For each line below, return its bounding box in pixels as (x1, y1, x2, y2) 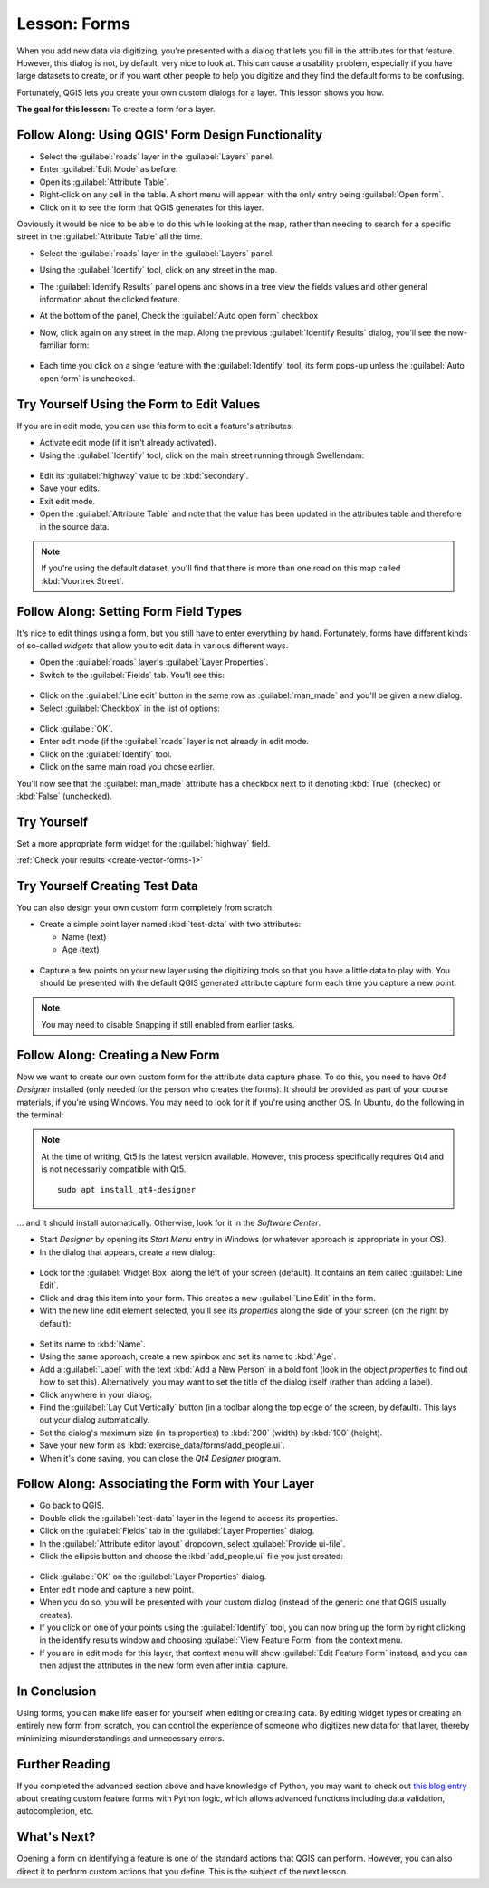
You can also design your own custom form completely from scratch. (16, 902, 275, 914)
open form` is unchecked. (39, 372, 136, 384)
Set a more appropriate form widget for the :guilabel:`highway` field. (16, 838, 271, 848)
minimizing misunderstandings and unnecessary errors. (16, 1732, 225, 1743)
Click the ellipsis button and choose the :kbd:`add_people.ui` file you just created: (39, 1550, 344, 1561)
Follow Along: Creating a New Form (16, 1047, 220, 1063)
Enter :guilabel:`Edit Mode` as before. (39, 164, 178, 175)
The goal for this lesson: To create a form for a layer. (16, 104, 216, 115)
